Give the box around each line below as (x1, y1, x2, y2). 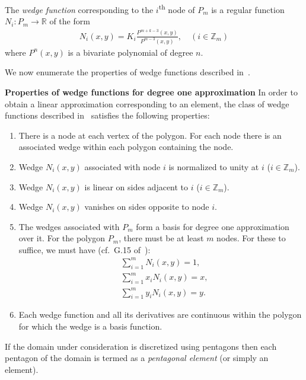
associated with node (84, 160, 161, 173)
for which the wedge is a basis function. (18, 320, 162, 333)
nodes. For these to (216, 232, 286, 244)
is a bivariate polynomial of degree (68, 46, 193, 58)
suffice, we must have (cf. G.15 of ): (18, 243, 151, 256)
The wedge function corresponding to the (5, 3, 154, 15)
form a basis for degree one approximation (136, 220, 289, 232)
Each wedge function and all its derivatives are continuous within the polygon (18, 308, 302, 321)
